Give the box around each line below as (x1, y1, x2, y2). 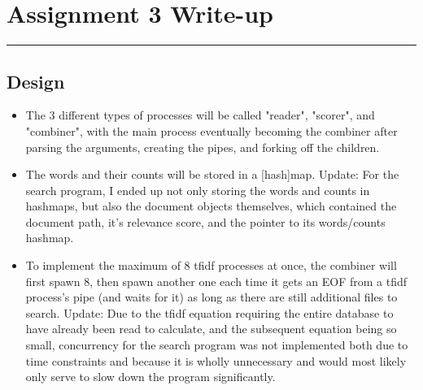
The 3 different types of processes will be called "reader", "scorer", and (25, 106, 375, 123)
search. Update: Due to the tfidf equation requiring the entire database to (25, 304, 394, 321)
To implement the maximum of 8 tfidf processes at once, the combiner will (25, 257, 397, 274)
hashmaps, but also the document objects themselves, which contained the (25, 197, 397, 214)
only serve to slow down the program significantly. (25, 368, 276, 385)
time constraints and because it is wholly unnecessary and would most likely (25, 352, 407, 369)
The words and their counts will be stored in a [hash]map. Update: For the (25, 166, 399, 183)
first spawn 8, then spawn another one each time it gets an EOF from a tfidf (25, 272, 408, 289)
